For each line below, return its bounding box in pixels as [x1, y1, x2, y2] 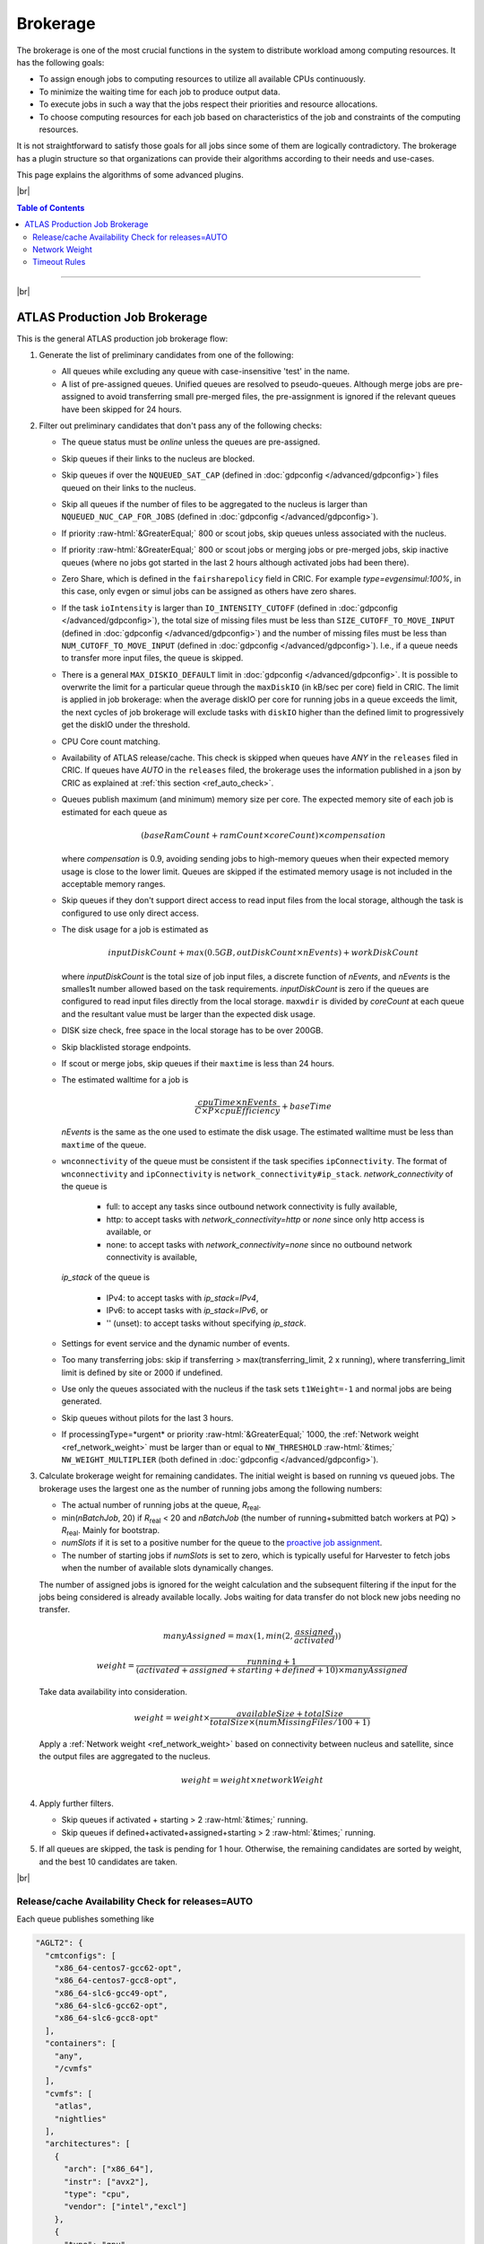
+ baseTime [281, 1100, 332, 1111]
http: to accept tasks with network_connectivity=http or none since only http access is [106, 1214, 425, 1224]
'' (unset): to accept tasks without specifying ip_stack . [106, 1318, 307, 1328]
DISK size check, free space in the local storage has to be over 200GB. [61, 1025, 324, 1036]
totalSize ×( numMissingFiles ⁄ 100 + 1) [209, 1717, 371, 1728]
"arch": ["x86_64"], [64, 2164, 154, 2174]
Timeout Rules [32, 257, 86, 267]
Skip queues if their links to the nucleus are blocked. [61, 453, 255, 464]
